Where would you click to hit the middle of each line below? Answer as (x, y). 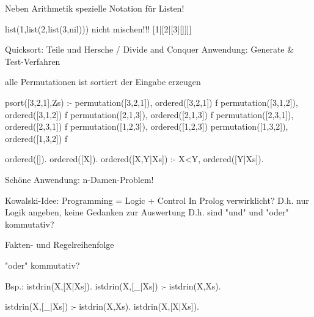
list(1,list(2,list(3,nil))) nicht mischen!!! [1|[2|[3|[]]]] (98, 28)
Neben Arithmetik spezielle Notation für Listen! (95, 8)
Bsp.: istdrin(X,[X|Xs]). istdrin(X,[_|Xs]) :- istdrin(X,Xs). (113, 285)
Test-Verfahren (33, 61)
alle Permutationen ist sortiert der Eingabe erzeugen (103, 82)
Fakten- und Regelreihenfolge (60, 244)
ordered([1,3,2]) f (36, 138)
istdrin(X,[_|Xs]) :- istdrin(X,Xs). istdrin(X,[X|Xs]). (102, 306)
